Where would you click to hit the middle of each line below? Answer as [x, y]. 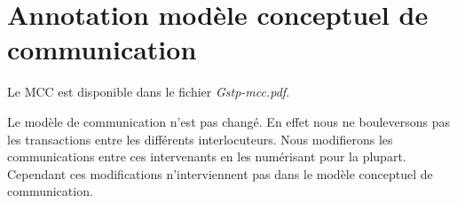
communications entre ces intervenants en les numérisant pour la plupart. [207, 156]
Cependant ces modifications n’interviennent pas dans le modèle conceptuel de [220, 173]
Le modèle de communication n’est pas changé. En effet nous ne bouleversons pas [228, 121]
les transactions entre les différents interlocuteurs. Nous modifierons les [200, 139]
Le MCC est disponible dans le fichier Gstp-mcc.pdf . [149, 92]
